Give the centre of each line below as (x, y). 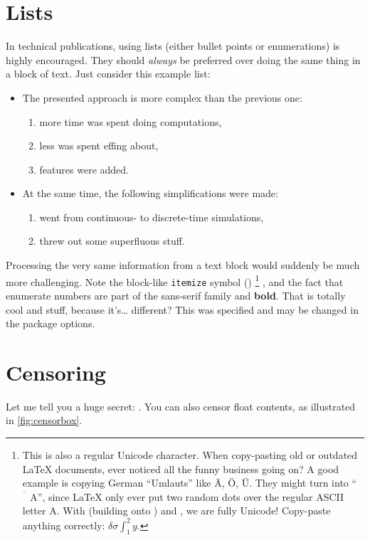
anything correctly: (64, 525)
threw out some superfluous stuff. (112, 241)
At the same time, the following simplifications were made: (150, 193)
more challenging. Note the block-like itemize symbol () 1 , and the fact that (175, 280)
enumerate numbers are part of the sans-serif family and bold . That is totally (176, 295)
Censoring (56, 372)
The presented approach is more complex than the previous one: (162, 97)
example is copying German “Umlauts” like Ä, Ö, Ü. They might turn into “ (190, 483)
